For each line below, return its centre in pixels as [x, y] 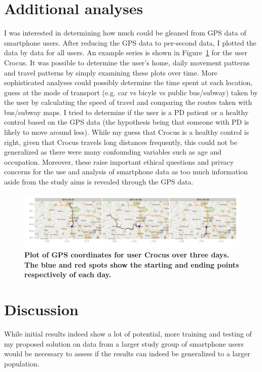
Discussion [41, 309]
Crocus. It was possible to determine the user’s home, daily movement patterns [127, 62]
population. [22, 363]
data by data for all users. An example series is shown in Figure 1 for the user [126, 52]
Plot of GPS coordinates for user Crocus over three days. [127, 255]
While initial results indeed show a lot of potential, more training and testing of [128, 334]
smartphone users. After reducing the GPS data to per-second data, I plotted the [130, 42]
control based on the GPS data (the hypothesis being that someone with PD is [127, 122]
